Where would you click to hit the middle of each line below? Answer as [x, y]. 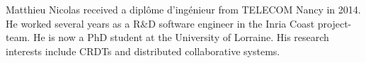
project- [334, 23]
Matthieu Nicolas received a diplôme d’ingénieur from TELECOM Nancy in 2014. [183, 9]
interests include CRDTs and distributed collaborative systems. [143, 51]
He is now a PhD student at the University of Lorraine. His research [181, 37]
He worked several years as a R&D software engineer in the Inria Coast [160, 23]
